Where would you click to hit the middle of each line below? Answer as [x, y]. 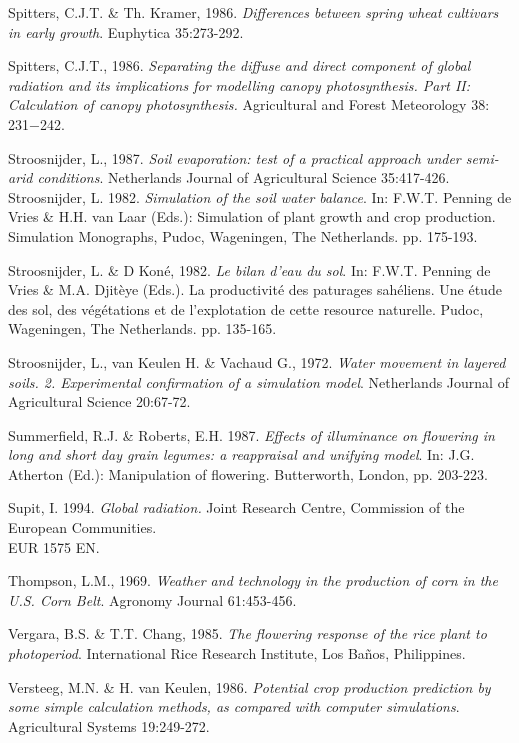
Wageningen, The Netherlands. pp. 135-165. [142, 328]
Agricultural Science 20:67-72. [99, 401]
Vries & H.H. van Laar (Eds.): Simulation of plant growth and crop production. [252, 216]
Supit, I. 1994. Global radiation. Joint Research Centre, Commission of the [236, 507]
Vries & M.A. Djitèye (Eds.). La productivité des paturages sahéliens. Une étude [255, 289]
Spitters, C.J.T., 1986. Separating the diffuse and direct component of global [239, 65]
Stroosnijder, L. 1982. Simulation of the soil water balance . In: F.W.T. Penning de [260, 196]
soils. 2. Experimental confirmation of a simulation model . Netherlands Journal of [258, 381]
